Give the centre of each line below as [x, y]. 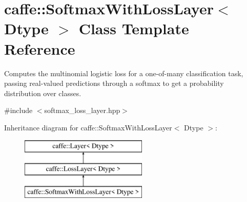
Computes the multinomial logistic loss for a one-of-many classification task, [124, 73]
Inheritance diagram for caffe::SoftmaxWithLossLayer [88, 127]
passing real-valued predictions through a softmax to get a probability [114, 83]
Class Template [134, 28]
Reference [40, 48]
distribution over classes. [43, 93]
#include [18, 110]
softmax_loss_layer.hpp [82, 110]
